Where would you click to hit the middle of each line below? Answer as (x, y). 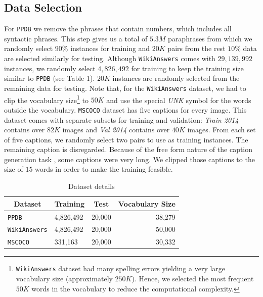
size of (14, 169)
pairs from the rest (196, 48)
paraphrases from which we (210, 38)
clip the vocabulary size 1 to (46, 99)
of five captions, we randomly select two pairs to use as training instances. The (126, 139)
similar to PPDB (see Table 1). (50, 78)
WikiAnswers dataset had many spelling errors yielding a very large (121, 268)
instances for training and (110, 48)
